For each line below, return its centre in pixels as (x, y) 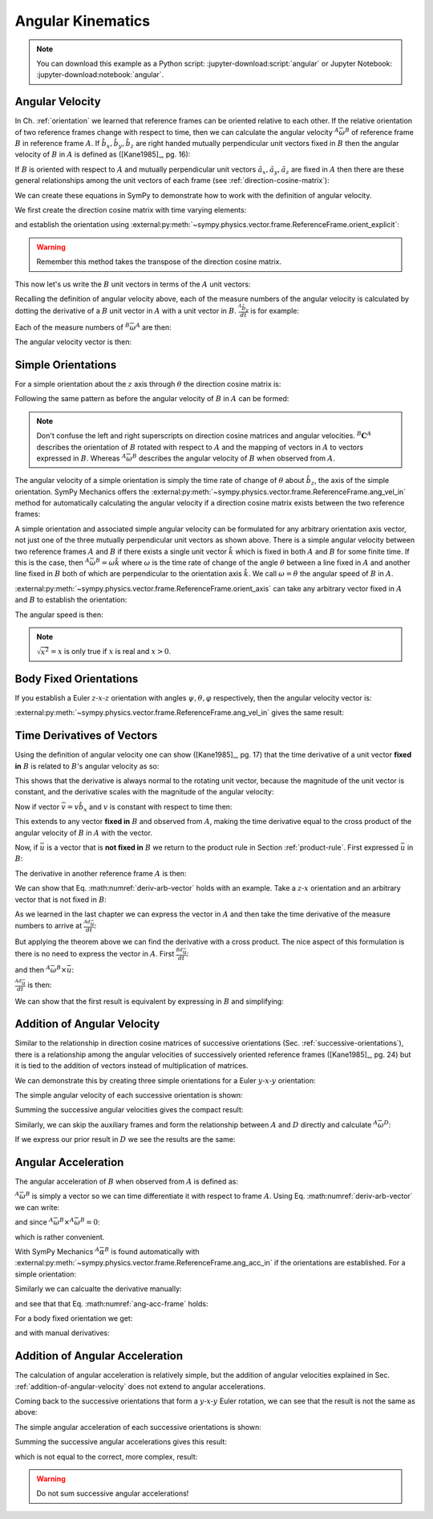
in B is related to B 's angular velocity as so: (87, 766)
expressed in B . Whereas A (81, 458)
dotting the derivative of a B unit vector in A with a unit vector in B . (125, 311)
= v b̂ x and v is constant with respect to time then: (150, 808)
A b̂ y (243, 308)
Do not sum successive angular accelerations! (113, 1493)
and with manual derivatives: (62, 1333)
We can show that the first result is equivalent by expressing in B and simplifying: (149, 1001)
